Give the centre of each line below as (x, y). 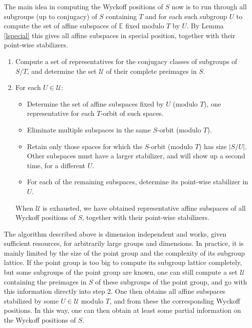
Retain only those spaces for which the (85, 146)
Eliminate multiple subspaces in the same (89, 129)
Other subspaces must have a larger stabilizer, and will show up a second (136, 156)
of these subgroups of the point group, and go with (171, 281)
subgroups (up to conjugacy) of (51, 16)
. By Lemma (205, 26)
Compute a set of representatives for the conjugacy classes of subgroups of (126, 61)
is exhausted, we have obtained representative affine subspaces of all (144, 208)
